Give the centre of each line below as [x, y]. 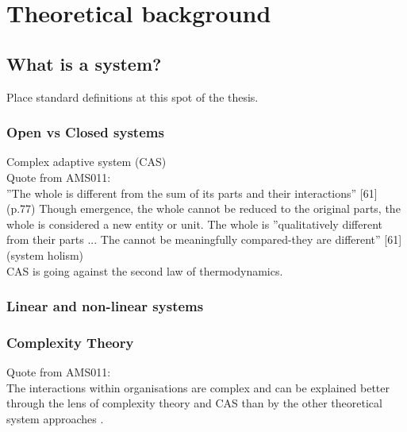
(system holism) [45, 255]
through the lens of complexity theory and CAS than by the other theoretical [194, 403]
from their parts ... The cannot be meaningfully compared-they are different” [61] [204, 239]
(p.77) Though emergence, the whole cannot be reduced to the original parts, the [203, 208]
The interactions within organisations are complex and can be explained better [198, 387]
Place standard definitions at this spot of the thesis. [132, 96]
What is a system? [84, 63]
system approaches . [55, 418]
